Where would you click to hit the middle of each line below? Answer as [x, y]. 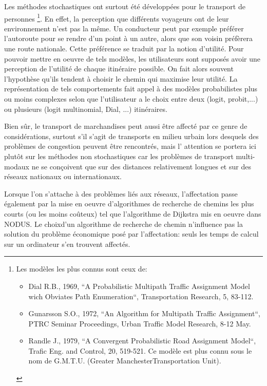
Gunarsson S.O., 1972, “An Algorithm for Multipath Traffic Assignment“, [144, 313]
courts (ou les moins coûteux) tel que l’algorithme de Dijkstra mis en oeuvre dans [133, 213]
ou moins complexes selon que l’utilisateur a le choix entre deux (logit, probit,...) [131, 99]
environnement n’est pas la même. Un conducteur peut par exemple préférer [124, 28]
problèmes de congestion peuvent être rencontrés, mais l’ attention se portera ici [130, 146]
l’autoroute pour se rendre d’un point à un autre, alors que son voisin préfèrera [129, 38]
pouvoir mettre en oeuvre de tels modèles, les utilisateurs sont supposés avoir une [132, 58]
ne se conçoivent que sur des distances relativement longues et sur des [141, 166]
